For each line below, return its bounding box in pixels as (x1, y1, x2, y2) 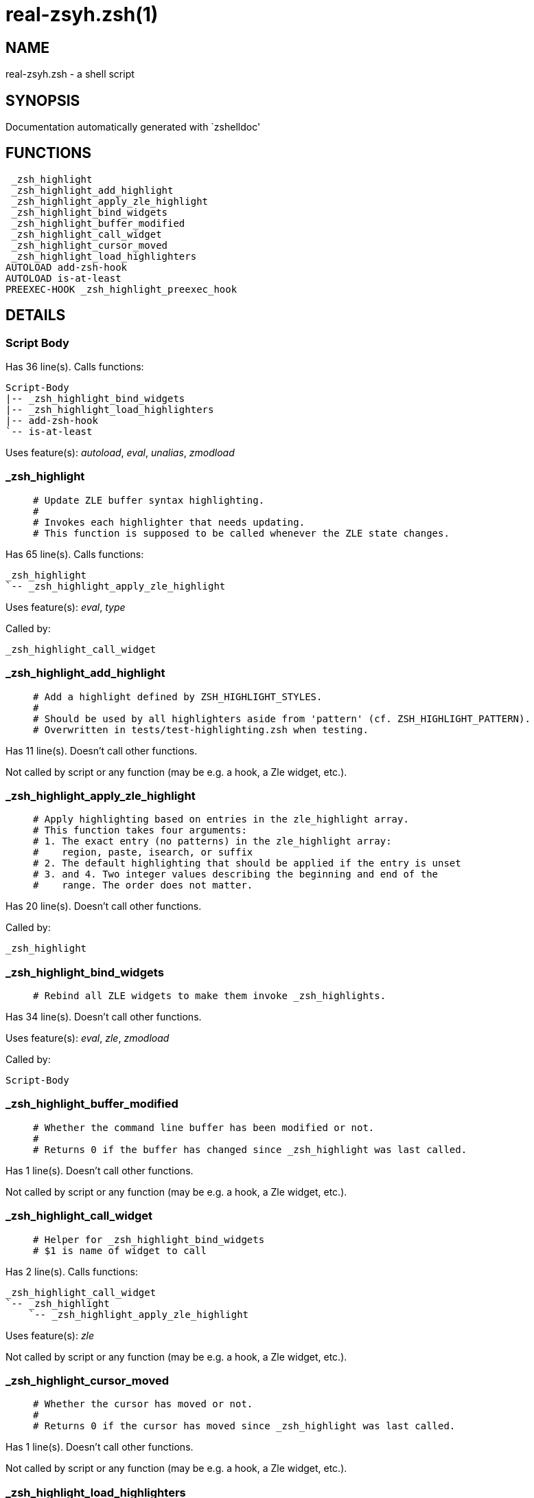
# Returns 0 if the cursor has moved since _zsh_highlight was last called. (33, 1420, 456, 1432)
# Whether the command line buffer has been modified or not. (33, 1121, 375, 1133)
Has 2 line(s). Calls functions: (5, 1265, 138, 1277)
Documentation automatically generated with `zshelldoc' (5, 121, 261, 133)
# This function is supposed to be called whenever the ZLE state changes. (33, 527, 450, 539)
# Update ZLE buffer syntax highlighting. (33, 494, 265, 506)
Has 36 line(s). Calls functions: (5, 361, 144, 373)
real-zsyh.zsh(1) (5, 3, 159, 26)
